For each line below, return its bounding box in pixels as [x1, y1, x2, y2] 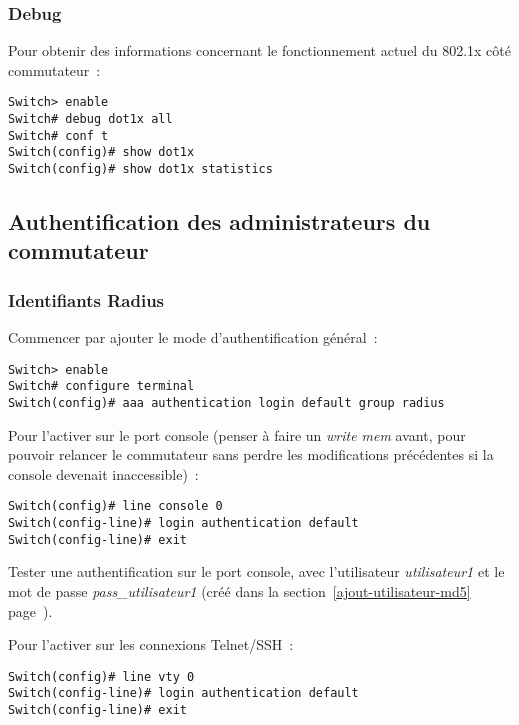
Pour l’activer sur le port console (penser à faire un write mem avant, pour [8, 424, 466, 445]
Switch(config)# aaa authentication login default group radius [8, 395, 445, 410]
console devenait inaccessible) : [8, 463, 199, 484]
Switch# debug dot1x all [8, 112, 173, 127]
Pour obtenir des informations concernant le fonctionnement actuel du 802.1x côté [8, 40, 511, 61]
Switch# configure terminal [8, 379, 195, 394]
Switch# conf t [8, 128, 109, 143]
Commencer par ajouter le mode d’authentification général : [8, 327, 378, 348]
